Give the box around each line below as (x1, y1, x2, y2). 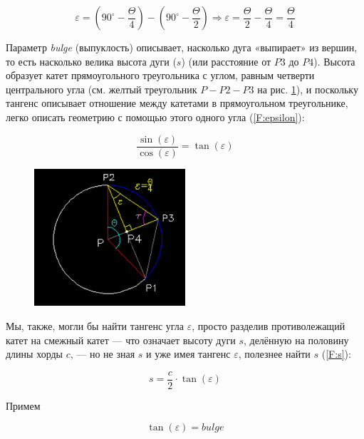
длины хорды (6, 346, 63, 361)
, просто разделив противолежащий (192, 318, 345, 333)
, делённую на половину (243, 332, 349, 347)
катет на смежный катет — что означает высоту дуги (6, 332, 236, 347)
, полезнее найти (238, 346, 311, 361)
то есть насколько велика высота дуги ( (6, 53, 177, 68)
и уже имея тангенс (146, 346, 231, 361)
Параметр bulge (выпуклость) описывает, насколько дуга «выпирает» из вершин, (6, 40, 358, 54)
